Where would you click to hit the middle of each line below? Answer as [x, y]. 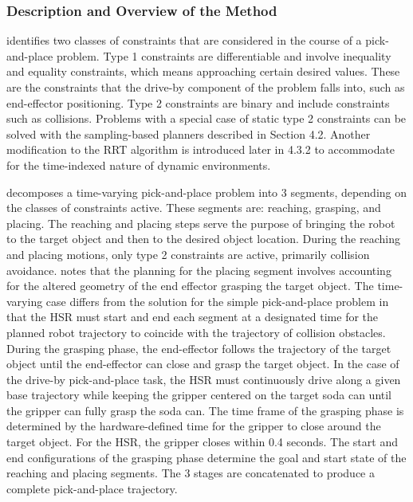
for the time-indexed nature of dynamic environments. [139, 165]
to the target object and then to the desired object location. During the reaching [203, 239]
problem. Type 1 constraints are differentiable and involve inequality [224, 55]
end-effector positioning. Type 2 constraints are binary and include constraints [198, 102]
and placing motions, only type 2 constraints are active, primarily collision [188, 254]
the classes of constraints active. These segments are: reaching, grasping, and [194, 208]
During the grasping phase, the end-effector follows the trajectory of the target [199, 348]
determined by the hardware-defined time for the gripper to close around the [194, 426]
